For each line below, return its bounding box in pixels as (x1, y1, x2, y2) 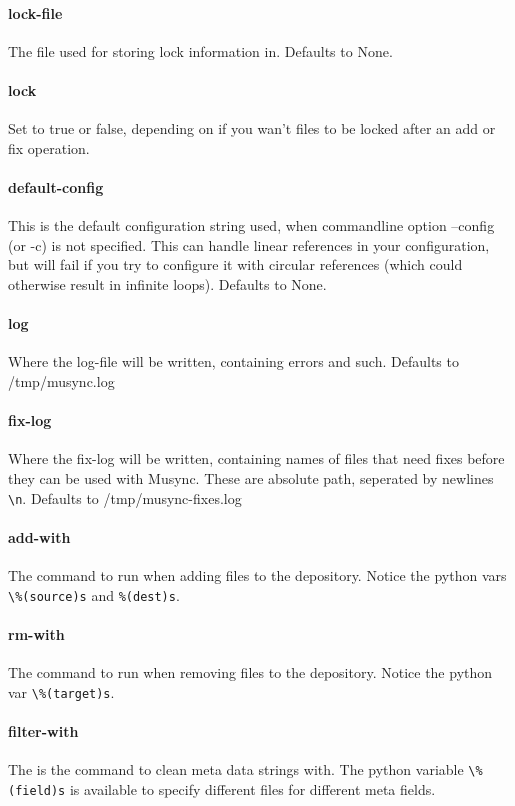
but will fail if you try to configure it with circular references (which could (8, 254, 463, 275)
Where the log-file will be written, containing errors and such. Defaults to (8, 351, 459, 372)
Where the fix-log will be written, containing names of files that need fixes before (8, 448, 505, 469)
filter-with (8, 720, 79, 741)
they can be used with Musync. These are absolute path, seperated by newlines (8, 467, 494, 488)
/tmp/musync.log (8, 370, 115, 391)
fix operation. (8, 137, 90, 158)
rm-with (8, 623, 65, 644)
